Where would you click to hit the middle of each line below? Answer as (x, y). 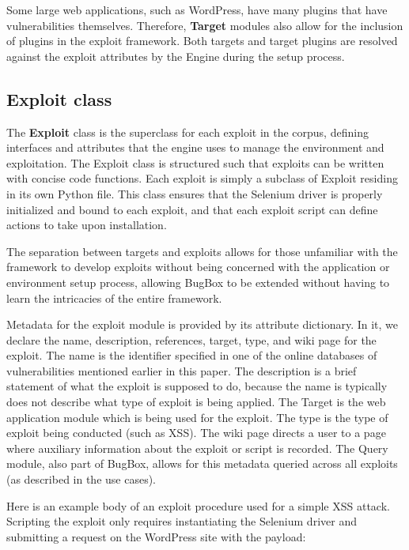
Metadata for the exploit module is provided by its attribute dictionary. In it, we (203, 324)
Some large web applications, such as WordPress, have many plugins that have (197, 9)
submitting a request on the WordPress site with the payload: (156, 536)
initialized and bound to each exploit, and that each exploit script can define (192, 209)
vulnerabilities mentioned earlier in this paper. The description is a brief (182, 370)
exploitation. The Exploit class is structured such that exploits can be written (195, 162)
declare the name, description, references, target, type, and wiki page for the (191, 339)
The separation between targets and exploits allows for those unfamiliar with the (202, 251)
